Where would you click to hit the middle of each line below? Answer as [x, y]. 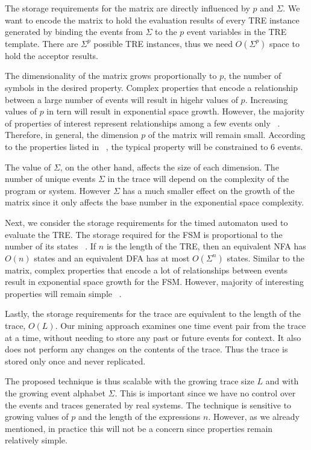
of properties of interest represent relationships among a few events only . [143, 123]
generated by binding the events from [74, 32]
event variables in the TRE [237, 32]
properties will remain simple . [63, 293]
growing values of [37, 417]
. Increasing [266, 99]
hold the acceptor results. [52, 55]
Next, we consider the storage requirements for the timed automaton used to [146, 222]
